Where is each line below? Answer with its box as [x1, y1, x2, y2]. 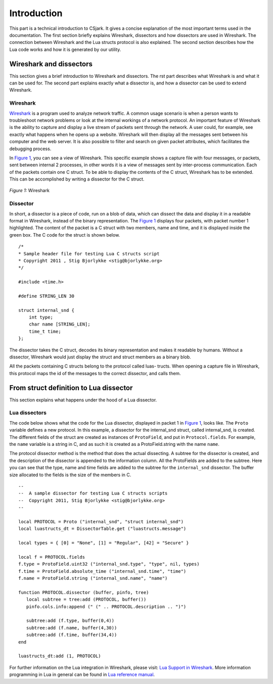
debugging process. [9, 146, 52, 152]
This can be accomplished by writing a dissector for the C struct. [9, 176, 145, 182]
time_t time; [28, 329, 61, 334]
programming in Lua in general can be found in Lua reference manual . [9, 671, 155, 677]
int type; [28, 314, 53, 321]
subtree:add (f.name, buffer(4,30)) [26, 625, 117, 630]
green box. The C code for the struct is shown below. [9, 232, 120, 238]
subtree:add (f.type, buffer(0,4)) [26, 618, 115, 624]
